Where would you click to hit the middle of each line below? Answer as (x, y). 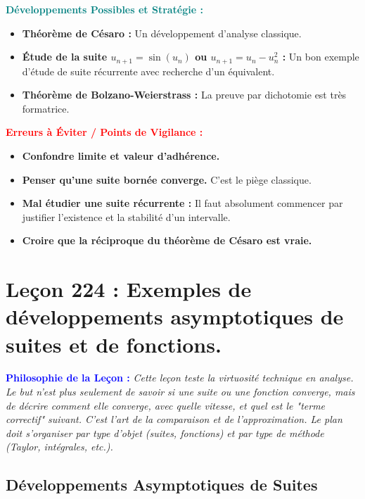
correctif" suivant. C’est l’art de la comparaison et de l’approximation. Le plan (174, 419)
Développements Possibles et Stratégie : (104, 9)
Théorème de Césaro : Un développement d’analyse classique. (162, 33)
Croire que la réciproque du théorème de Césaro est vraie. (167, 240)
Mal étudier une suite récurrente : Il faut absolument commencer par (182, 203)
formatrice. (46, 108)
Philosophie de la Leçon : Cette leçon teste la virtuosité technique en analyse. (180, 378)
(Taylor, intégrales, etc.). (59, 447)
